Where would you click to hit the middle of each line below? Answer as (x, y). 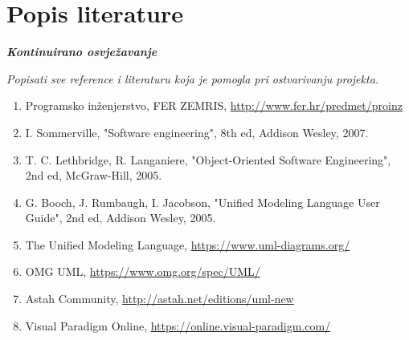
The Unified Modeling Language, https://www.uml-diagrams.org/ (188, 244)
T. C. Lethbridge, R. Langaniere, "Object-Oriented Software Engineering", (208, 159)
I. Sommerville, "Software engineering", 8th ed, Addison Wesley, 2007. (197, 132)
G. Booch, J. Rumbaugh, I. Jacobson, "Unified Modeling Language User (202, 202)
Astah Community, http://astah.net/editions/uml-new (160, 299)
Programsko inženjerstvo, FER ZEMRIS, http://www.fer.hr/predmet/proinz (214, 105)
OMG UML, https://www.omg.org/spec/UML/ (143, 271)
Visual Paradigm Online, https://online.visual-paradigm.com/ (178, 325)
